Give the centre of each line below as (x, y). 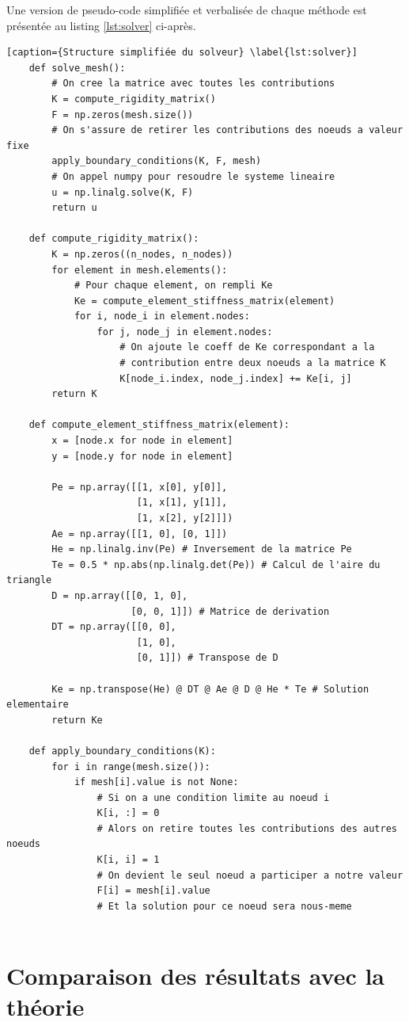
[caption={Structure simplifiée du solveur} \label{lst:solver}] (182, 53)
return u (74, 208)
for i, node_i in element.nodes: (162, 317)
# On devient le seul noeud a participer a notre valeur (250, 875)
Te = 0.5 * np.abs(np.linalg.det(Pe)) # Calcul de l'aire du (216, 564)
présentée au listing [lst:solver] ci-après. (101, 25)
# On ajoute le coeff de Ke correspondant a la (247, 347)
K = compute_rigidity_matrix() (134, 99)
